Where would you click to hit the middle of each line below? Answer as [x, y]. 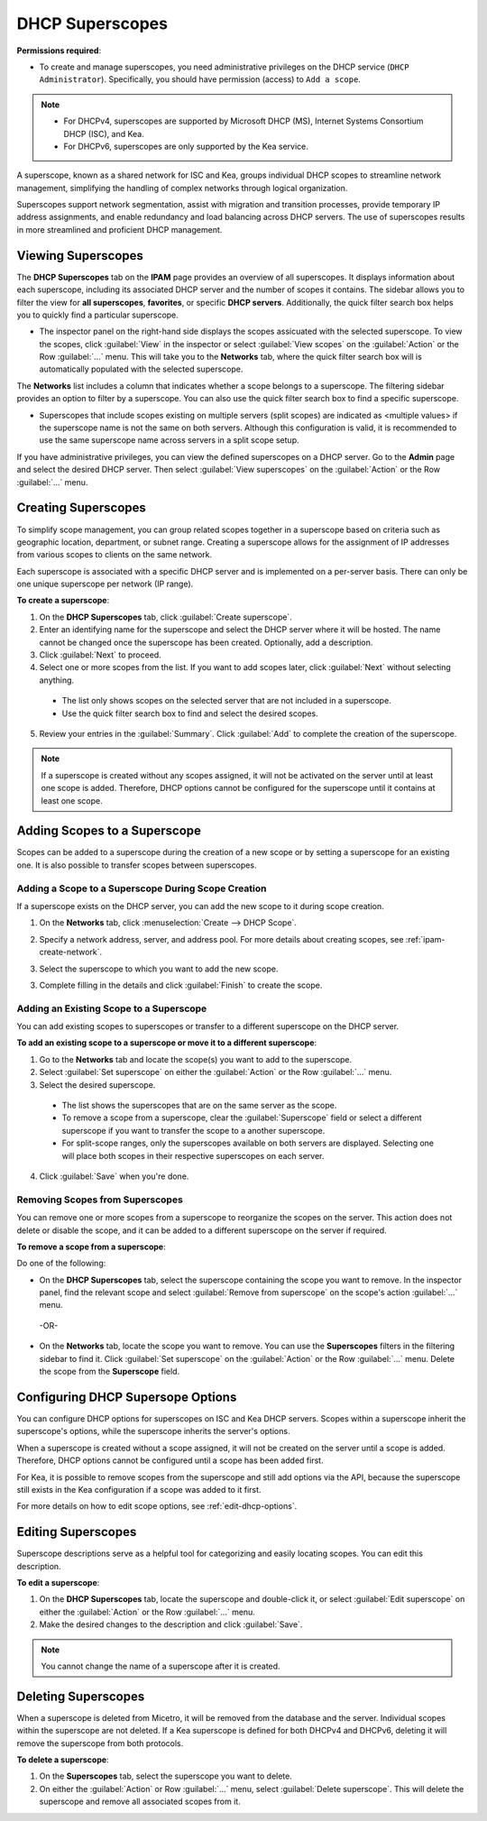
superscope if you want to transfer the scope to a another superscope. [193, 1130]
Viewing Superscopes [80, 256]
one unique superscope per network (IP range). [105, 584]
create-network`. [71, 952]
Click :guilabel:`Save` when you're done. [114, 1176]
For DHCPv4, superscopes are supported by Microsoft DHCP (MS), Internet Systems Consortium [243, 121]
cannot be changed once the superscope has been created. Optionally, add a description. [206, 642]
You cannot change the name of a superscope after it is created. [161, 1666]
